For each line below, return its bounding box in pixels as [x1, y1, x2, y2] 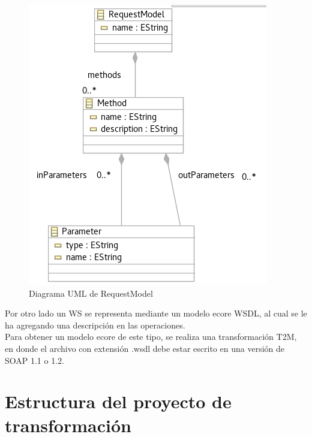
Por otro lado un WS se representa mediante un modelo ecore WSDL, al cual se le [5, 307, 307, 320]
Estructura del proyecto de [5, 389, 232, 414]
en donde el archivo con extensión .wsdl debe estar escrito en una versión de [5, 342, 285, 354]
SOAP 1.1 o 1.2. [5, 354, 64, 366]
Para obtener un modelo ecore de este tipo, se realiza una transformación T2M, [5, 330, 297, 343]
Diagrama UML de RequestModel [29, 287, 153, 299]
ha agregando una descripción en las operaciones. [5, 318, 185, 331]
